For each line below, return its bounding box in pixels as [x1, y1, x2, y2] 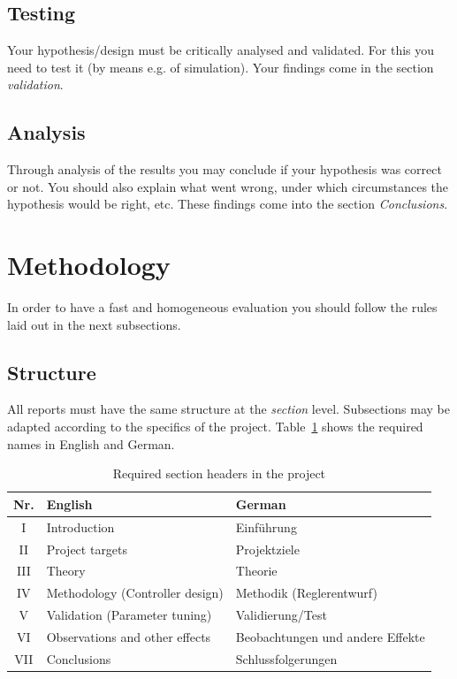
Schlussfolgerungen [235, 649, 338, 668]
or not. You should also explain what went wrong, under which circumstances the [7, 177, 449, 195]
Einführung [235, 517, 297, 536]
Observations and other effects [46, 627, 211, 645]
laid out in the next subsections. [7, 315, 181, 333]
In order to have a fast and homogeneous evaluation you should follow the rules [7, 298, 438, 317]
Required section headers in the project [112, 464, 326, 483]
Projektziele [235, 539, 300, 558]
